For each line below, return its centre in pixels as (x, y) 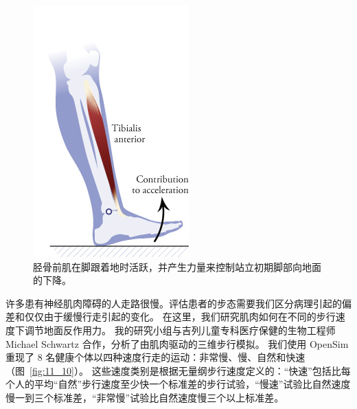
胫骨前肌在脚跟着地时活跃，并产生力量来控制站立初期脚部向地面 (177, 266)
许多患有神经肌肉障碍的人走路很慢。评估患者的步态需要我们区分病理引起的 (174, 303)
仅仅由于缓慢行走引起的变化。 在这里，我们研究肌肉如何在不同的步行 (180, 317)
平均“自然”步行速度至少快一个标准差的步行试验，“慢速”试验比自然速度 (192, 384)
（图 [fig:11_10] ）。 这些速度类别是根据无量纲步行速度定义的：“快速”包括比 (173, 370)
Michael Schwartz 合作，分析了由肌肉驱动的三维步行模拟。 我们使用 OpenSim (177, 343)
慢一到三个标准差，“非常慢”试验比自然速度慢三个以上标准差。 (145, 397)
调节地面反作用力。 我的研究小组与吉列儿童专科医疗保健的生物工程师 (180, 330)
